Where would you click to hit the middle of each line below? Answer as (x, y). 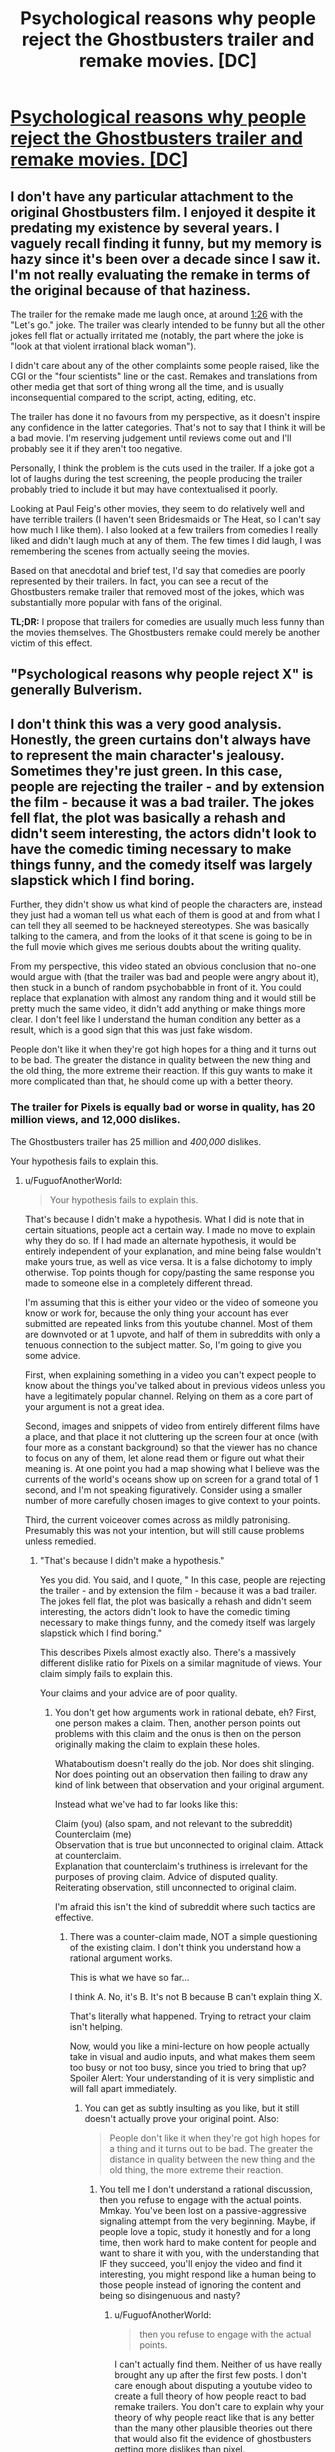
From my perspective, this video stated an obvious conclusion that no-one (163, 966)
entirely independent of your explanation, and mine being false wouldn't (173, 1251)
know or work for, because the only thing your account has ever (156, 1313)
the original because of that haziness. (131, 290)
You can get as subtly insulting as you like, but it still (192, 2108)
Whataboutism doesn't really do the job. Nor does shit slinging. (184, 1763)
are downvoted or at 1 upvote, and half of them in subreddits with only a (172, 1334)
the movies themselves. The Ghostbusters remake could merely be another (165, 632)
